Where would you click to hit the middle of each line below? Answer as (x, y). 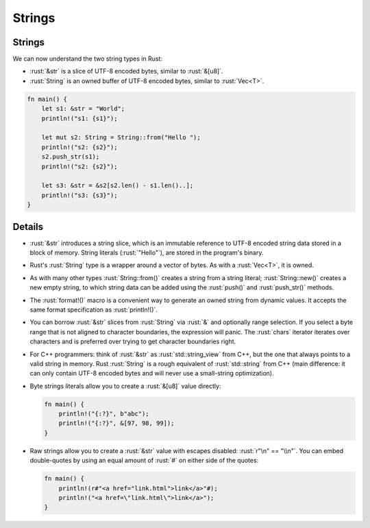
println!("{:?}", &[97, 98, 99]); (116, 423)
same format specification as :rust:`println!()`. (94, 310)
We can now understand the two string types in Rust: (87, 59)
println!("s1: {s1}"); (79, 118)
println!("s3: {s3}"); (79, 195)
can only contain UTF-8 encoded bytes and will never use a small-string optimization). (152, 374)
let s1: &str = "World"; (83, 109)
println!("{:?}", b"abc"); (104, 414)
